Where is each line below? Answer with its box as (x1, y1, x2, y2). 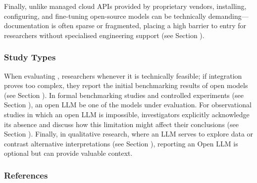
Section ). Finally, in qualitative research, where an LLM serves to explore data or (4, 129, 254, 139)
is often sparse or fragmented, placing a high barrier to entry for (51, 20, 247, 31)
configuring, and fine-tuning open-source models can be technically (4, 10, 206, 21)
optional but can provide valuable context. (4, 148, 133, 158)
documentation (4, 20, 50, 31)
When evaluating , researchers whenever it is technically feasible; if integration (4, 70, 242, 81)
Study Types (4, 51, 56, 63)
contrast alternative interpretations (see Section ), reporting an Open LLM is (4, 138, 238, 148)
